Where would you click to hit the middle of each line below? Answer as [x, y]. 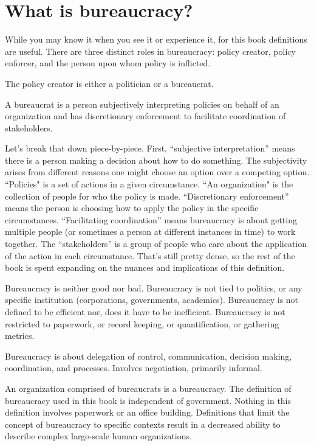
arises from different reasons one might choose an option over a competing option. [157, 172]
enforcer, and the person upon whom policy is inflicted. [108, 63]
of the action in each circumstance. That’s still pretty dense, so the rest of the [150, 255]
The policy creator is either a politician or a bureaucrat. [109, 83]
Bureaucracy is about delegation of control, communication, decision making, [148, 356]
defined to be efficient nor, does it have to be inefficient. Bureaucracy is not [145, 312]
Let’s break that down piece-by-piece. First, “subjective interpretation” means [150, 148]
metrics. [20, 336]
